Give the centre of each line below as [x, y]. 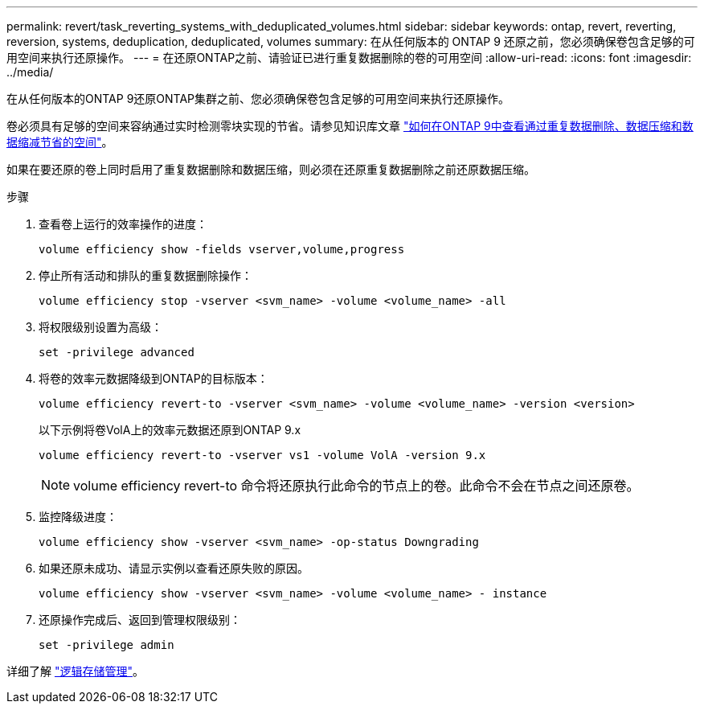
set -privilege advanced [117, 352]
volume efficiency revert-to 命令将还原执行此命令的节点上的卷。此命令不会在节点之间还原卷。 [356, 486]
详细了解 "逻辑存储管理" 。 [75, 671]
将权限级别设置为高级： [100, 327]
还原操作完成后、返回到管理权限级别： [140, 620]
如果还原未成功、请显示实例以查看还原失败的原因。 [174, 568]
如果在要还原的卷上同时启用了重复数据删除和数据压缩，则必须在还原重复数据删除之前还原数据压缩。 [271, 169]
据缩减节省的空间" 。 [60, 142]
